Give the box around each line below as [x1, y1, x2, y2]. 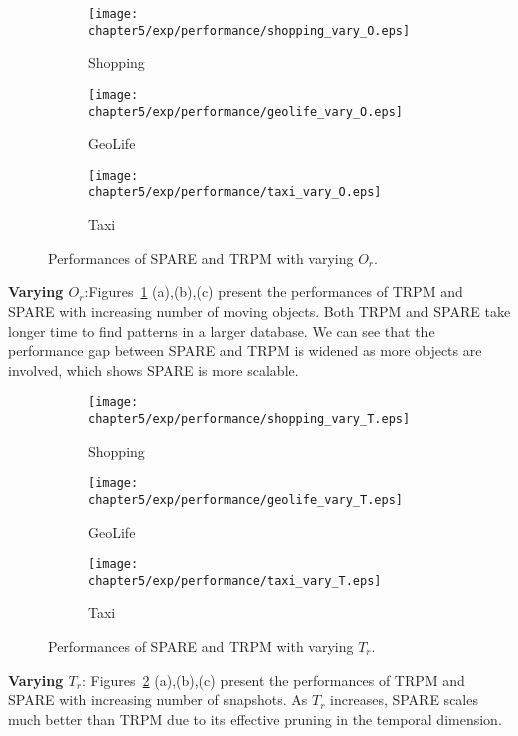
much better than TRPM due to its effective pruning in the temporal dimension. [8, 708, 502, 729]
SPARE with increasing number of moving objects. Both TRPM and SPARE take [8, 300, 511, 321]
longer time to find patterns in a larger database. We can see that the [8, 320, 435, 341]
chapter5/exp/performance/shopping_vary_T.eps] [88, 411, 411, 426]
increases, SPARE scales [330, 689, 478, 710]
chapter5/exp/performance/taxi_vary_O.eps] [88, 185, 382, 200]
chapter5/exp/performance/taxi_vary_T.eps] [88, 573, 382, 588]
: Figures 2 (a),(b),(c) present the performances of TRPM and [82, 669, 465, 690]
